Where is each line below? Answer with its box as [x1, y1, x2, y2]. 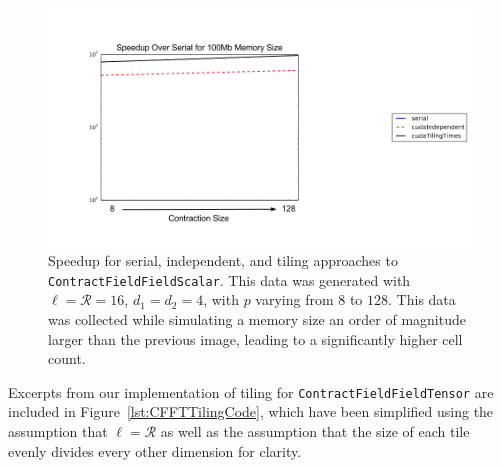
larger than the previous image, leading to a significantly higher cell [48, 328, 463, 349]
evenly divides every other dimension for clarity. [8, 440, 302, 461]
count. [48, 348, 86, 369]
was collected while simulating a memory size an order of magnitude [48, 308, 466, 329]
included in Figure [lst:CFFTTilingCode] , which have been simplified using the [8, 401, 494, 422]
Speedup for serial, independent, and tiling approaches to [48, 250, 398, 271]
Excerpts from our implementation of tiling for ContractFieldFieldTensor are [8, 381, 494, 402]
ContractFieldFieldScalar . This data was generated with [48, 269, 411, 290]
